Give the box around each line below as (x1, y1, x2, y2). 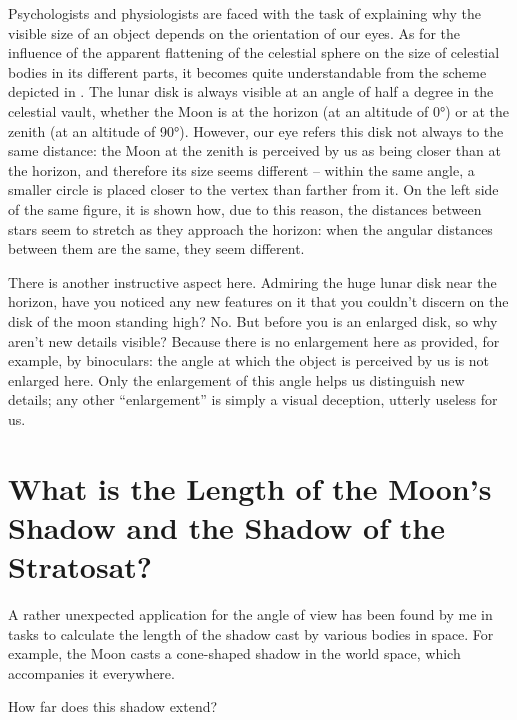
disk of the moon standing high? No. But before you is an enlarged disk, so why (8, 310, 498, 331)
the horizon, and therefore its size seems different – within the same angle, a (8, 159, 475, 180)
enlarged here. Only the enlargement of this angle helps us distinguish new (8, 369, 465, 390)
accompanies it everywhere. (8, 662, 175, 683)
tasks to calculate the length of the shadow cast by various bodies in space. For (8, 623, 494, 644)
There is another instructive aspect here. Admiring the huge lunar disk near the (8, 271, 497, 292)
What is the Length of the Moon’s (8, 467, 492, 508)
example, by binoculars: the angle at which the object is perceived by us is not (8, 350, 490, 371)
